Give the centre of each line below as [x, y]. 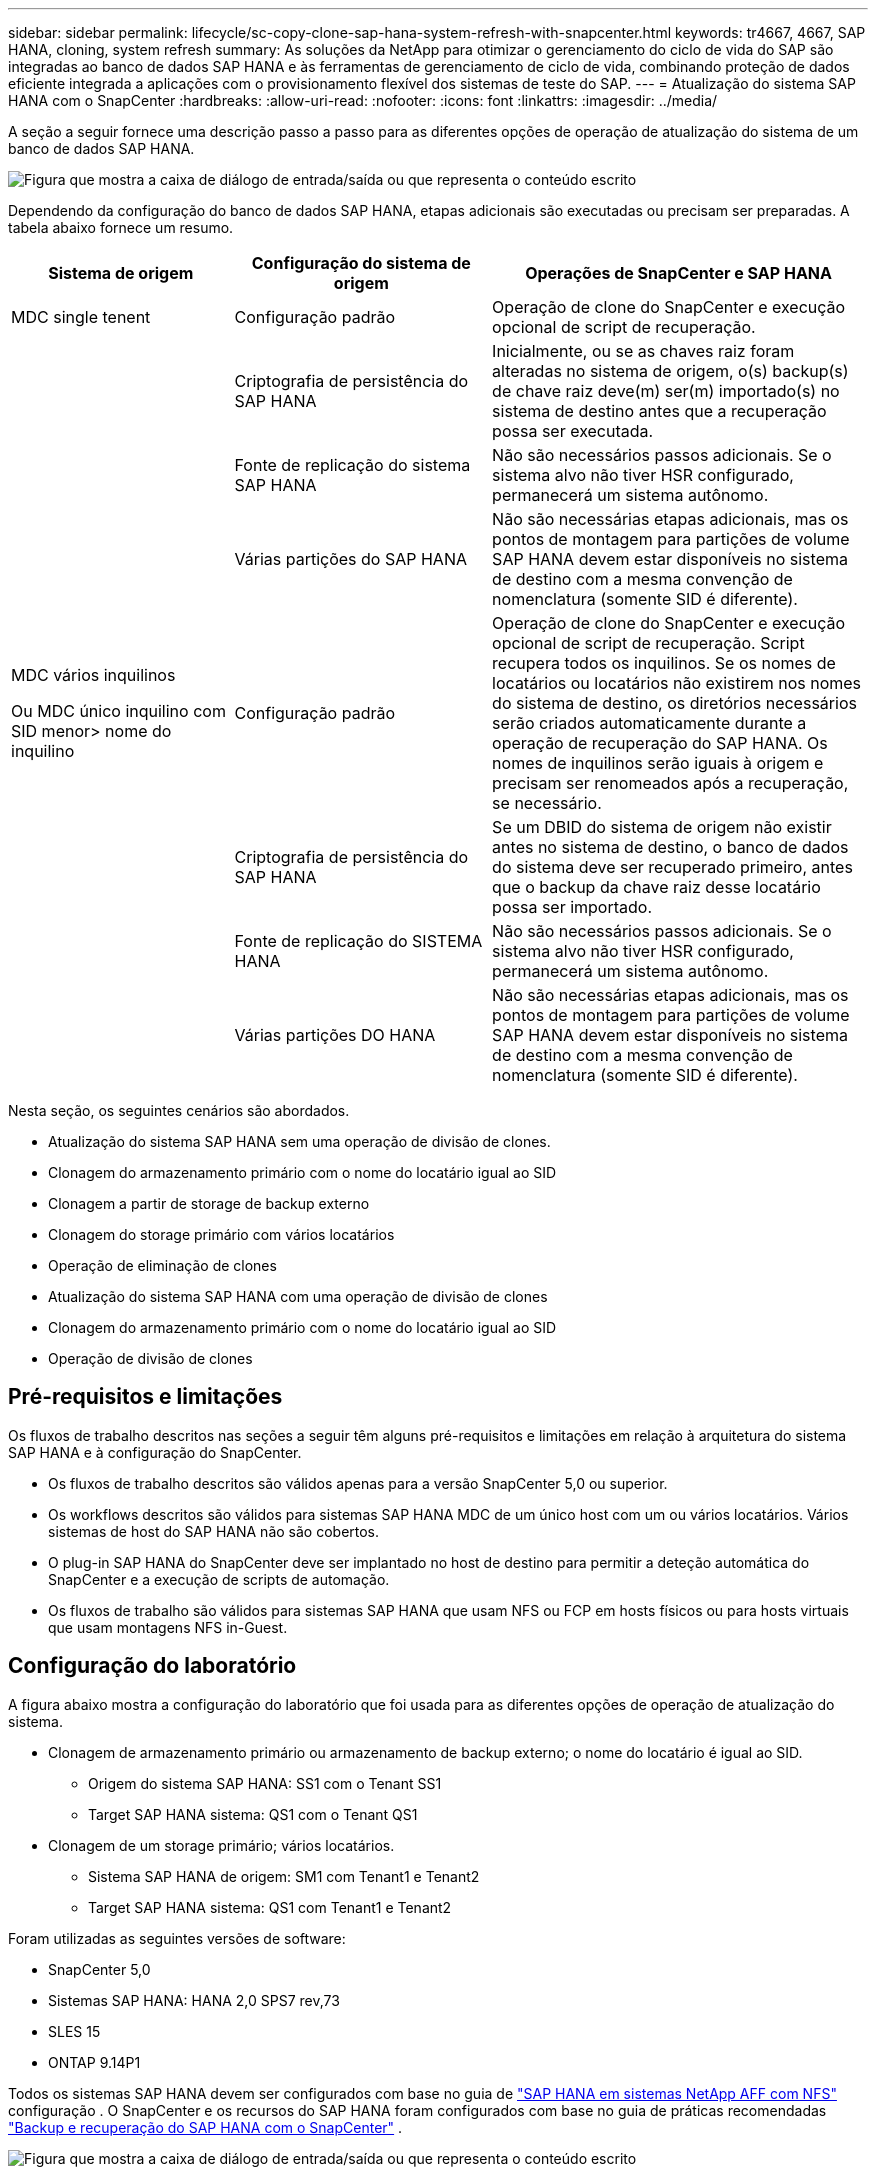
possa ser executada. [573, 431]
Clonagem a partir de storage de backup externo [209, 1203]
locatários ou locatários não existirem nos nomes [677, 683]
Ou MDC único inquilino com [118, 711]
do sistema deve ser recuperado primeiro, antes [672, 867]
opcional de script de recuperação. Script [648, 643]
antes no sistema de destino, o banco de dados [670, 847]
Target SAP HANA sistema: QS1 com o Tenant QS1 [253, 1814]
